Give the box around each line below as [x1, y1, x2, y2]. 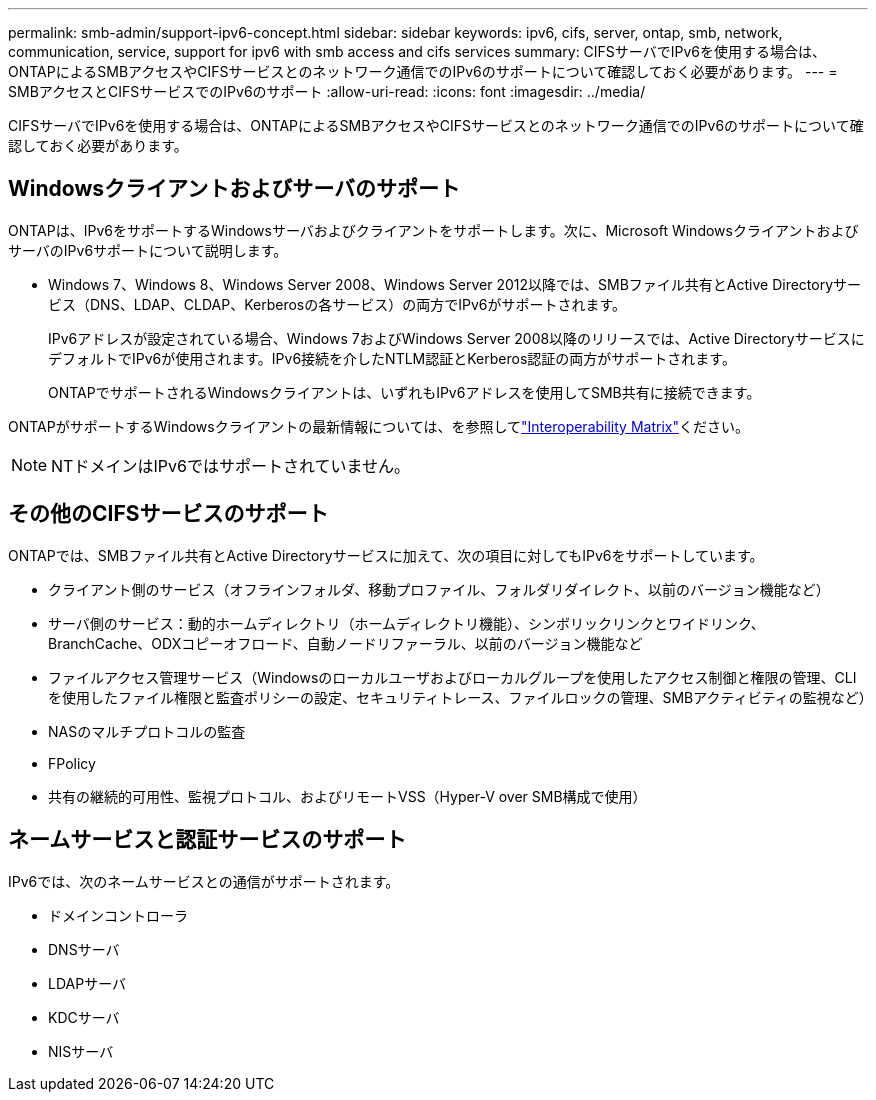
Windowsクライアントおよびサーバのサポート [8, 176, 460, 202]
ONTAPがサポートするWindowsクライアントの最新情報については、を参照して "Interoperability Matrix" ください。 [8, 417, 749, 435]
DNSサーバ [48, 940, 120, 958]
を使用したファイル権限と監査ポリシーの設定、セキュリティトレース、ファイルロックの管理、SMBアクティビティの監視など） [48, 688, 873, 706]
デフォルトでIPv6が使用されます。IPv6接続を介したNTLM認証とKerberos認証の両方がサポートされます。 [48, 349, 736, 367]
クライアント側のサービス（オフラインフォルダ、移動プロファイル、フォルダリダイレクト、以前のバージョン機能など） [48, 580, 830, 598]
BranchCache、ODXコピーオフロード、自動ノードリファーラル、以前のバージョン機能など [48, 634, 643, 652]
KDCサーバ [48, 1008, 120, 1026]
